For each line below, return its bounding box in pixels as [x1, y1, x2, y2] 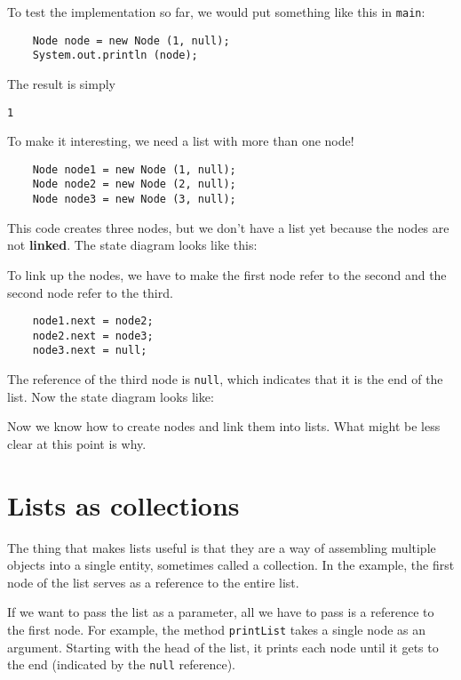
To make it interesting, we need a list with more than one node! [7, 132, 354, 150]
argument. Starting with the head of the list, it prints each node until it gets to [7, 637, 439, 656]
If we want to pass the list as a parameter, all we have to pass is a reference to [7, 603, 434, 621]
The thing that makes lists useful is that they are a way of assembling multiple [7, 538, 436, 556]
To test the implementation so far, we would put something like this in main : [7, 3, 425, 20]
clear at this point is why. [7, 434, 147, 452]
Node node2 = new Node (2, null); [32, 178, 236, 191]
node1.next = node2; [32, 315, 154, 328]
